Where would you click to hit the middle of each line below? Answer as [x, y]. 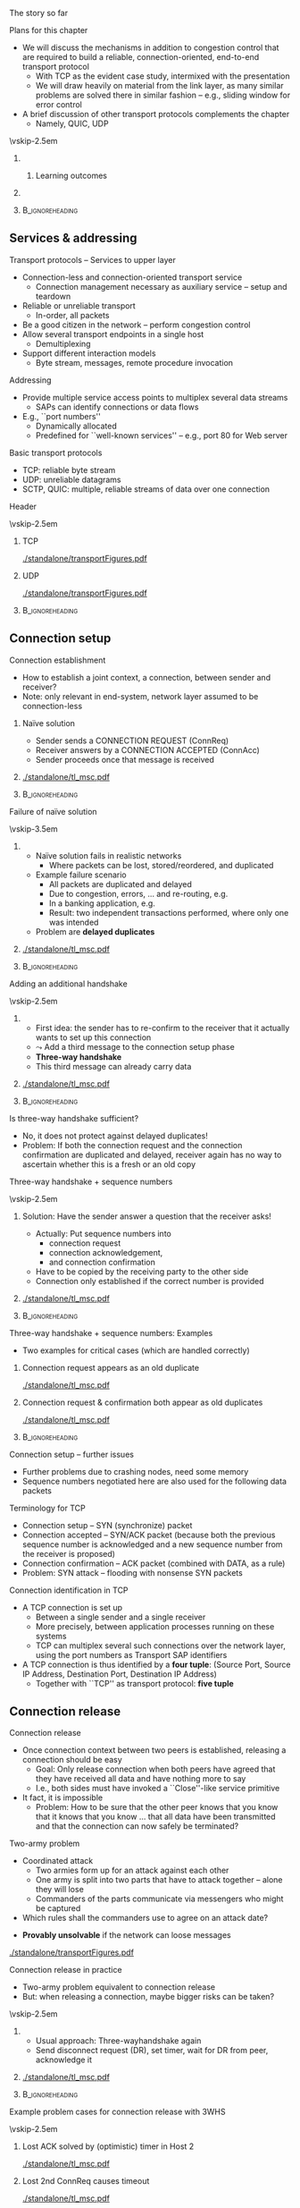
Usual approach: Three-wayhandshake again [118, 2041]
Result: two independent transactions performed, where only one [169, 912]
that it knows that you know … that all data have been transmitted [155, 1817]
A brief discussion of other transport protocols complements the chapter [156, 114]
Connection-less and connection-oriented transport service [132, 277]
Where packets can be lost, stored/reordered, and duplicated [161, 865]
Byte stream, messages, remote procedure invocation [134, 362]
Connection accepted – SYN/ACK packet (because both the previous [149, 1535]
